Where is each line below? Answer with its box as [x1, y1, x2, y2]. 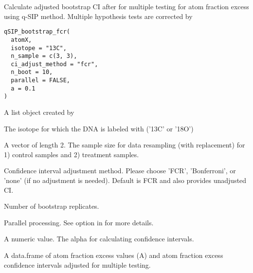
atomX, [11, 36, 32, 43]
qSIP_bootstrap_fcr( [4, 28, 71, 36]
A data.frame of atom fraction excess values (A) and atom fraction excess [4, 250, 223, 260]
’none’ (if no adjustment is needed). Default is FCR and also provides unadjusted [4, 175, 247, 185]
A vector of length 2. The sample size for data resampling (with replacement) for [4, 140, 245, 150]
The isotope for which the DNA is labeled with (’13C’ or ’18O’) [4, 123, 194, 133]
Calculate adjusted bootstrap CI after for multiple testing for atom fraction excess [4, 1, 249, 11]
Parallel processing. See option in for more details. [4, 217, 154, 227]
